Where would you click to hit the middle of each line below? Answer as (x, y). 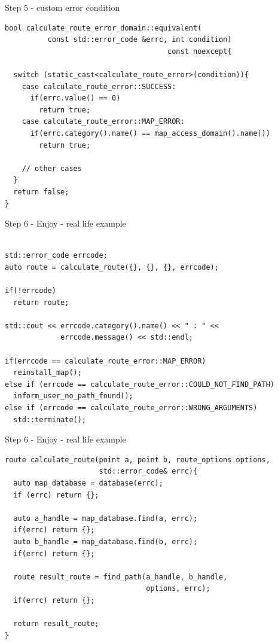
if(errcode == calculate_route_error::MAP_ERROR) (106, 361)
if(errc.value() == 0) (75, 98)
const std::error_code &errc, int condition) (140, 40)
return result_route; (56, 624)
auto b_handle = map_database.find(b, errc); (106, 541)
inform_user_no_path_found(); (73, 396)
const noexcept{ (200, 51)
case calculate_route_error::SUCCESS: (99, 86)
